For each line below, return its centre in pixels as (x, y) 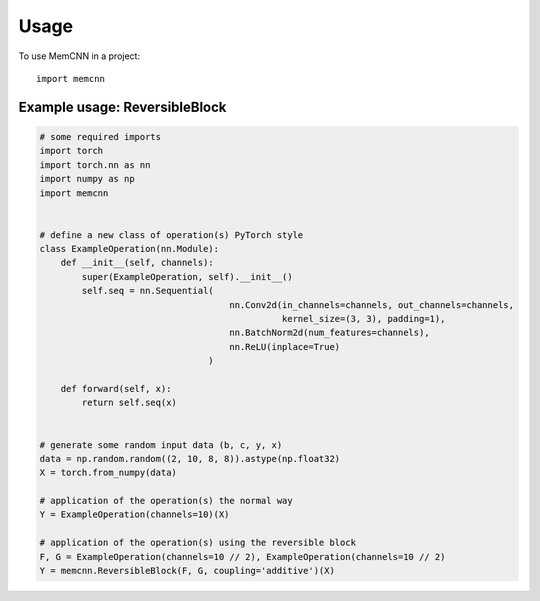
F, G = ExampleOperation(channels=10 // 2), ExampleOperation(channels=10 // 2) (242, 556)
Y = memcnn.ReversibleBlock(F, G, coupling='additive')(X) (187, 571)
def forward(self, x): (116, 388)
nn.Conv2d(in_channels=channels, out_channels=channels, (372, 304)
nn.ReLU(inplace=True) (285, 346)
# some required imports (100, 136)
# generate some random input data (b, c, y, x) (161, 444)
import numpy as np (87, 179)
